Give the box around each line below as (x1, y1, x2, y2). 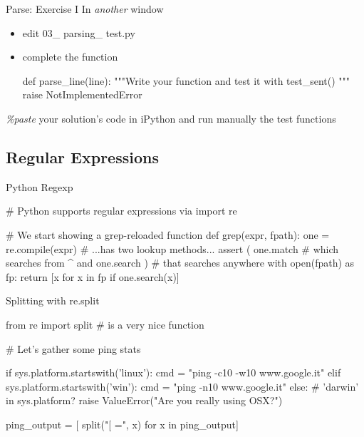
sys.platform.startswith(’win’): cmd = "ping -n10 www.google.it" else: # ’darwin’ (6, 379, 359, 394)
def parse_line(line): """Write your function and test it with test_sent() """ (22, 73, 350, 88)
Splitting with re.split (6, 293, 100, 308)
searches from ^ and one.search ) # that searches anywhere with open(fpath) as (6, 255, 355, 270)
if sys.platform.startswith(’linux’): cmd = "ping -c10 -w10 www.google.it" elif (6, 365, 341, 380)
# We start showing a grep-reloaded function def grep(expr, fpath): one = (6, 227, 330, 242)
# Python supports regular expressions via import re (6, 203, 237, 218)
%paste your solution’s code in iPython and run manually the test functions (6, 110, 336, 125)
